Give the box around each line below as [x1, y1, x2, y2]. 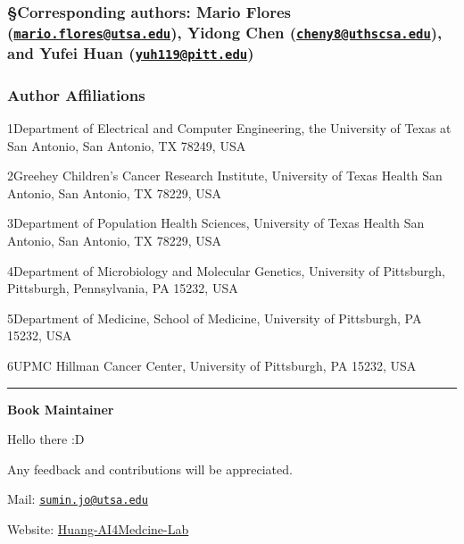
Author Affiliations [7, 83, 145, 105]
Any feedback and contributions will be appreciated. [7, 459, 293, 478]
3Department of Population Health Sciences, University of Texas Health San [7, 213, 425, 232]
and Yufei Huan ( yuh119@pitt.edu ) [7, 42, 254, 64]
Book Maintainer [7, 399, 114, 418]
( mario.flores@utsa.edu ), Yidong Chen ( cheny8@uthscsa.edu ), [7, 21, 443, 43]
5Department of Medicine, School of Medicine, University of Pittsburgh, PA [7, 308, 422, 327]
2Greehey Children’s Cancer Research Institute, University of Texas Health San [7, 166, 443, 185]
